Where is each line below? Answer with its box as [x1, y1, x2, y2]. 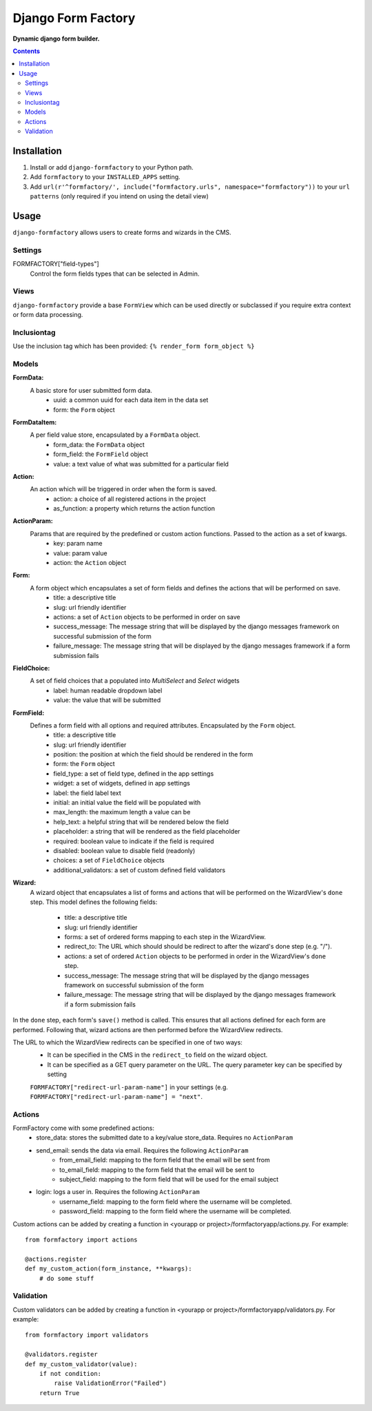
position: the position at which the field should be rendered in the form [53, 750, 254, 759]
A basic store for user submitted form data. [30, 386, 153, 394]
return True [39, 1389, 80, 1397]
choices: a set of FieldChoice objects [53, 856, 165, 865]
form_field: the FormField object [53, 450, 148, 458]
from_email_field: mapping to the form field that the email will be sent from [59, 1156, 270, 1164]
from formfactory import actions [25, 1236, 138, 1244]
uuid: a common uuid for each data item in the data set [53, 396, 209, 404]
